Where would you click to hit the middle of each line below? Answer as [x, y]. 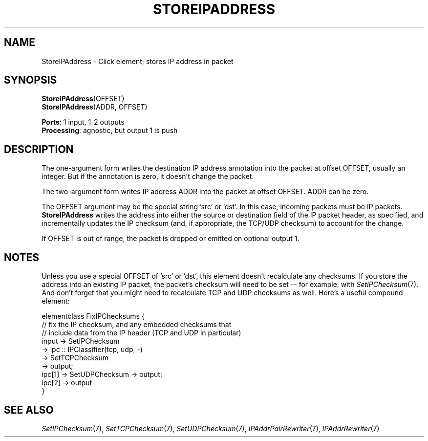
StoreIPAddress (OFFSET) [83, 99]
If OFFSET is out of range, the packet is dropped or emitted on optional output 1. [171, 239]
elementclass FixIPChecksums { [93, 316]
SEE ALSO [29, 410]
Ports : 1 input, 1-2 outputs [83, 122]
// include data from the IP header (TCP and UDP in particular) [141, 333]
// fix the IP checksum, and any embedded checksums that [137, 325]
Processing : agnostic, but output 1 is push [110, 131]
